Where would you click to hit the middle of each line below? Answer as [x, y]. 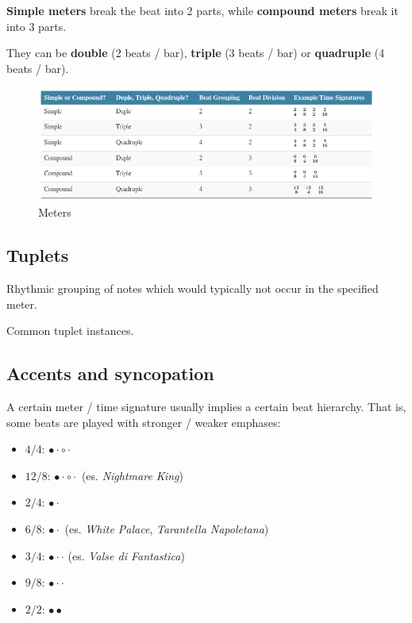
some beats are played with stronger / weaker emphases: [144, 422]
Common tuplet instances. [70, 331]
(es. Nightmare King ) [132, 475]
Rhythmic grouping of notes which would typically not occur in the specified [193, 288]
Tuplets [38, 255]
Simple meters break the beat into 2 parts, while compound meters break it [202, 10]
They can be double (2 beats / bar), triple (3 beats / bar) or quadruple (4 [196, 53]
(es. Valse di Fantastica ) [126, 555]
